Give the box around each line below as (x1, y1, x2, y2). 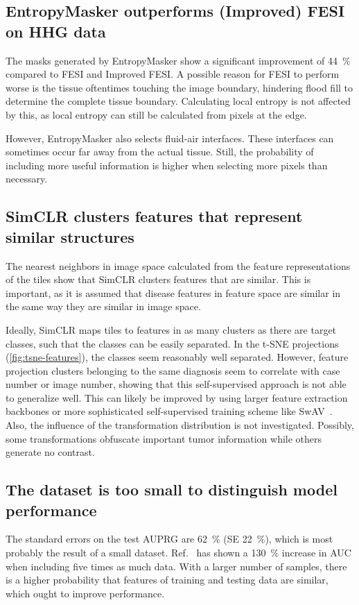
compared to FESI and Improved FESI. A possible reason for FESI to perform (6, 67, 340, 81)
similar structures (6, 225, 134, 247)
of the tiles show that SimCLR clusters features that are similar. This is (6, 272, 311, 287)
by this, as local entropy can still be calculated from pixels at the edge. (6, 107, 307, 121)
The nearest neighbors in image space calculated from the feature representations (6, 258, 351, 273)
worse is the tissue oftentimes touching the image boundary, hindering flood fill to (6, 80, 353, 94)
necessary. (6, 171, 48, 186)
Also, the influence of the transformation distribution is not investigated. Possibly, (6, 418, 354, 432)
